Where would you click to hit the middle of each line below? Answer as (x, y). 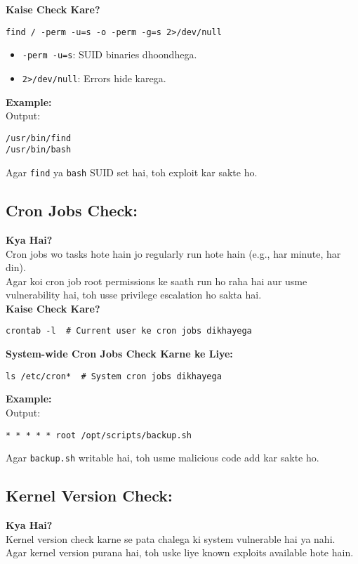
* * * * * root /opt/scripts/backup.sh (99, 435)
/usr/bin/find (39, 138)
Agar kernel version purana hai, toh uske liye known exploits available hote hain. (180, 552)
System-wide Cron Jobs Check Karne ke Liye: (119, 354)
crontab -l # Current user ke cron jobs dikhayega (129, 331)
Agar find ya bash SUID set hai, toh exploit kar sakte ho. (132, 172)
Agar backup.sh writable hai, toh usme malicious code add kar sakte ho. (163, 458)
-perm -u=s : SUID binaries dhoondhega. (110, 54)
